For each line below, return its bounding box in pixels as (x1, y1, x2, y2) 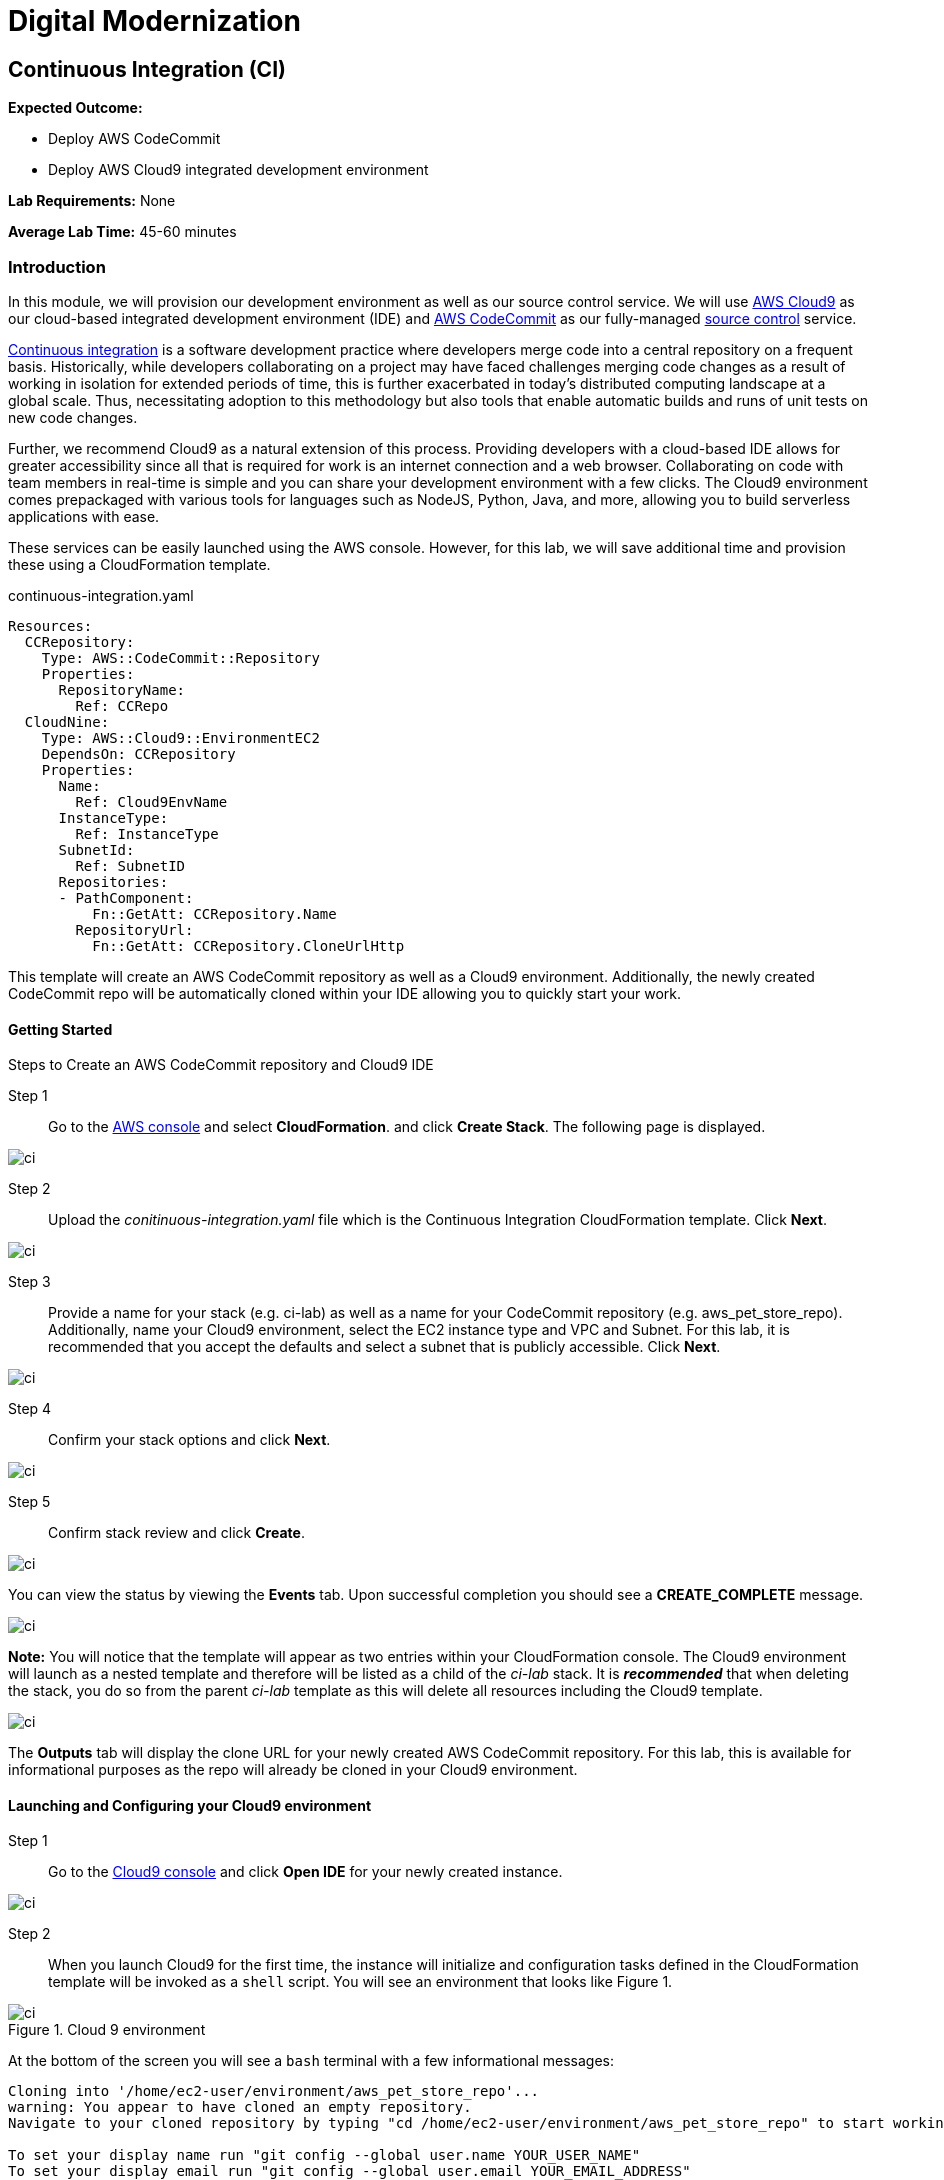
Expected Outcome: (8, 99, 143, 117)
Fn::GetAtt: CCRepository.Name (92, 905, 337, 922)
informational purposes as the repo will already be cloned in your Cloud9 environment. (8, 1761, 578, 1779)
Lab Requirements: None (8, 192, 176, 210)
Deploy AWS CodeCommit (48, 130, 221, 148)
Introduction (8, 256, 106, 277)
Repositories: (58, 873, 169, 890)
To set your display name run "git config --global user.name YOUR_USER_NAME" (8, 2147, 641, 2164)
